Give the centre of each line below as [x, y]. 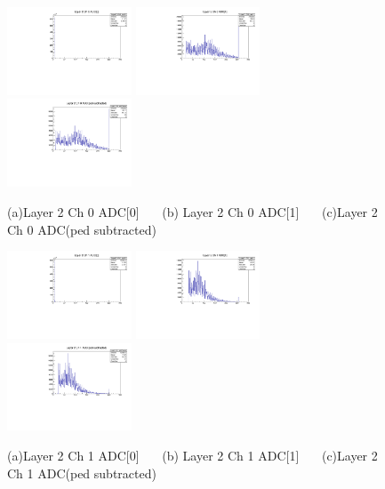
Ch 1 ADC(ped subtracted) [82, 473]
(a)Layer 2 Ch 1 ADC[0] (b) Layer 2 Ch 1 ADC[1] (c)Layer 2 [192, 456]
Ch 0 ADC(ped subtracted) [82, 229]
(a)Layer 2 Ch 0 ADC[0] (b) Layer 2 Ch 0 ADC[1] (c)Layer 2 [192, 211]
